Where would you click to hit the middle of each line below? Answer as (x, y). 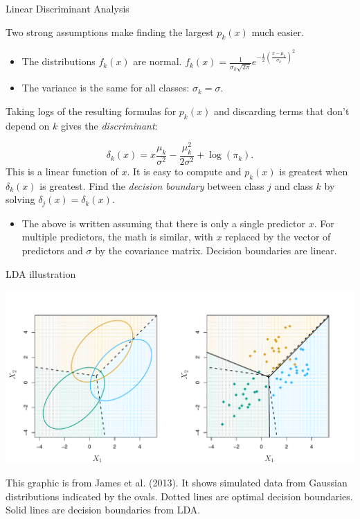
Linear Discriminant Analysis (67, 8)
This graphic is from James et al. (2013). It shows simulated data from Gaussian (177, 482)
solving (20, 199)
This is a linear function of (62, 171)
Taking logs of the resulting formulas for (91, 111)
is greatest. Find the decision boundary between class (152, 185)
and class (294, 185)
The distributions (58, 61)
